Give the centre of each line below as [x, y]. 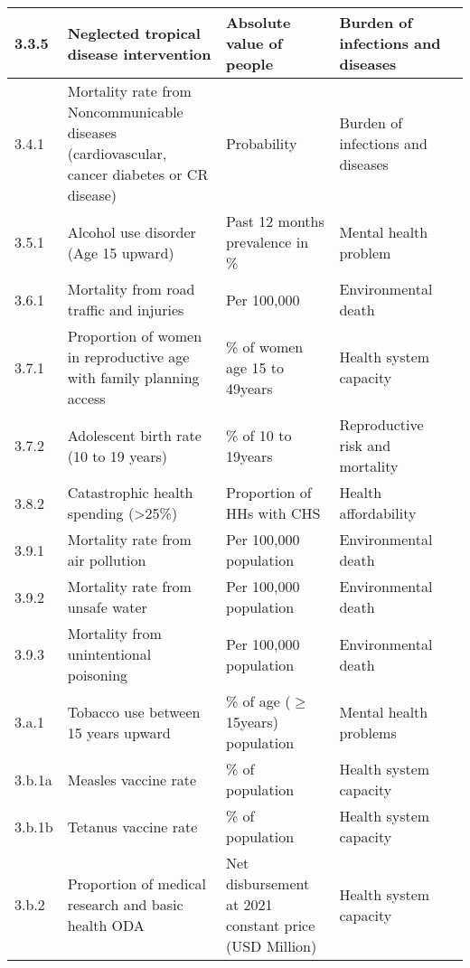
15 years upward [119, 732]
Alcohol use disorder [132, 231]
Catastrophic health [130, 492]
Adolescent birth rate [134, 435]
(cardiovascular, [117, 153]
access [86, 398]
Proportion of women [135, 336]
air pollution [107, 560]
